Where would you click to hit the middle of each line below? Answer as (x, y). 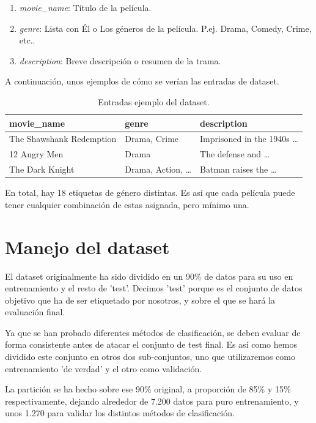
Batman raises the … (238, 169)
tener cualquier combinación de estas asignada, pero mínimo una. (127, 204)
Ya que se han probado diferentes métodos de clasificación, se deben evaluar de (153, 332)
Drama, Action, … (158, 169)
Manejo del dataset (87, 246)
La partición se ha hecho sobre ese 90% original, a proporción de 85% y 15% (148, 389)
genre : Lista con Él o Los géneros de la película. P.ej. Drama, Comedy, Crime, (165, 28)
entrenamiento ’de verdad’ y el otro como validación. (104, 368)
